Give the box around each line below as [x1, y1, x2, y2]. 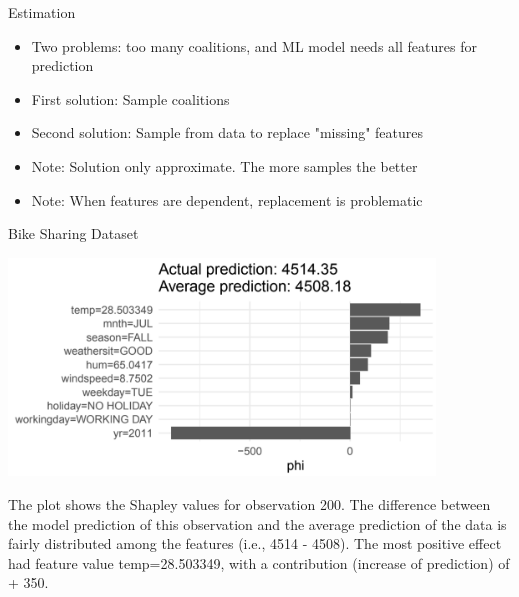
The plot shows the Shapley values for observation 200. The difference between [8, 493, 491, 514]
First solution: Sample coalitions [31, 88, 230, 109]
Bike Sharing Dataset [8, 223, 139, 244]
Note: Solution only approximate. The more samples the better [31, 155, 418, 176]
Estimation [8, 2, 76, 22]
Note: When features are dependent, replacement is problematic [31, 189, 423, 210]
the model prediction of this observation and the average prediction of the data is [8, 513, 507, 534]
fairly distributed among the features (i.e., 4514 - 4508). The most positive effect [8, 533, 502, 554]
